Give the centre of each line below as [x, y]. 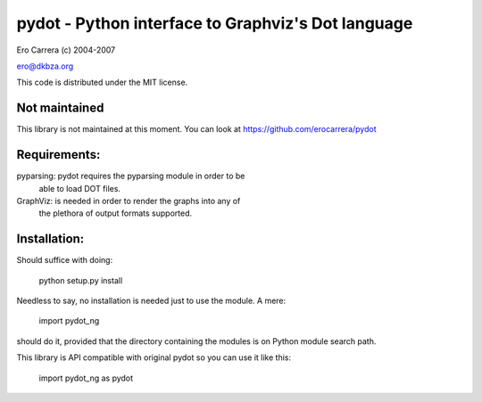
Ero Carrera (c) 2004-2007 [66, 50]
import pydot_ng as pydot [86, 378]
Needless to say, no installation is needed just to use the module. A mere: [151, 300]
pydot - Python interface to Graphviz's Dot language [215, 23]
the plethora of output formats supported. [115, 213]
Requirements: [58, 155]
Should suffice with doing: [65, 260]
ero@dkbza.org [45, 66]
